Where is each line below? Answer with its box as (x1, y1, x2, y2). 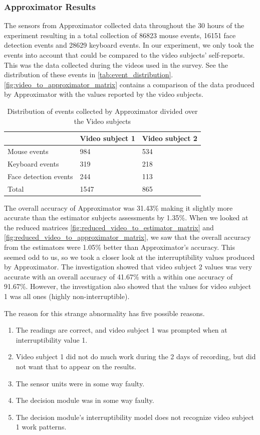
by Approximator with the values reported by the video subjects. (4, 89, 203, 99)
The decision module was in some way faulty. (16, 395, 154, 405)
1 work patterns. (16, 421, 67, 432)
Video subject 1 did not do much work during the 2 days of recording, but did (16, 351, 256, 362)
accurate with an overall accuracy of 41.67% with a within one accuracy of (4, 271, 233, 281)
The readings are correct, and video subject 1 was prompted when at (16, 325, 227, 335)
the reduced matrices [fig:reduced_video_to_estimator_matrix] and (4, 222, 214, 232)
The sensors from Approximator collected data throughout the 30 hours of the (4, 20, 244, 31)
